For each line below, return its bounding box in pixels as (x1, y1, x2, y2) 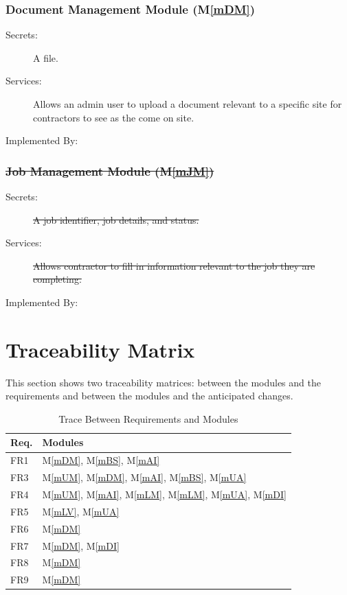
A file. (33, 50, 58, 65)
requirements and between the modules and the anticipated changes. (5, 388, 293, 403)
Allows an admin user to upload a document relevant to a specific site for (33, 97, 342, 110)
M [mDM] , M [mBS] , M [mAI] (42, 453, 160, 467)
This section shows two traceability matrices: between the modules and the (5, 375, 321, 389)
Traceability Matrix (5, 335, 195, 363)
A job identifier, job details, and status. (33, 212, 199, 226)
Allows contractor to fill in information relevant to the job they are (33, 258, 315, 272)
